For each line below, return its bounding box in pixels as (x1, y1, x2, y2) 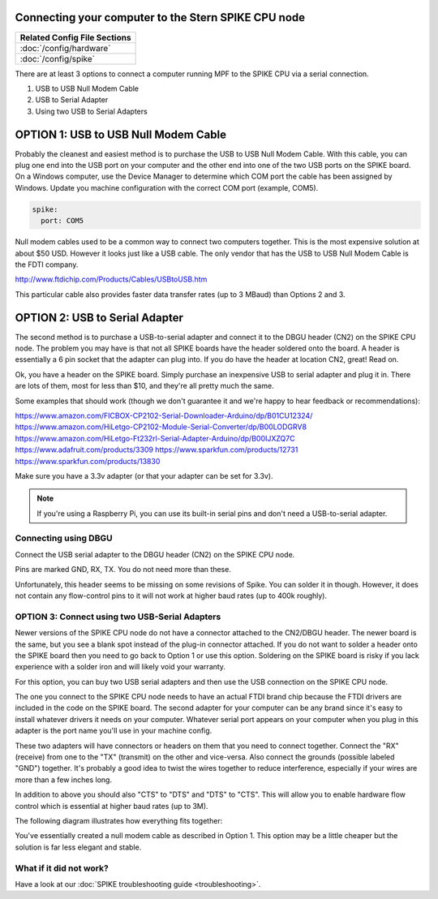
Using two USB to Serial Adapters (35, 106, 148, 116)
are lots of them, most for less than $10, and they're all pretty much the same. (15, 381, 275, 391)
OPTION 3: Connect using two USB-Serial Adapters (15, 611, 221, 622)
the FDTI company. (15, 260, 79, 269)
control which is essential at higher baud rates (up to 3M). (15, 801, 208, 811)
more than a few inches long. (15, 775, 113, 785)
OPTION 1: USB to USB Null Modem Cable (15, 127, 227, 141)
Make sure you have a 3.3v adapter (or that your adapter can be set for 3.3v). (15, 471, 273, 480)
